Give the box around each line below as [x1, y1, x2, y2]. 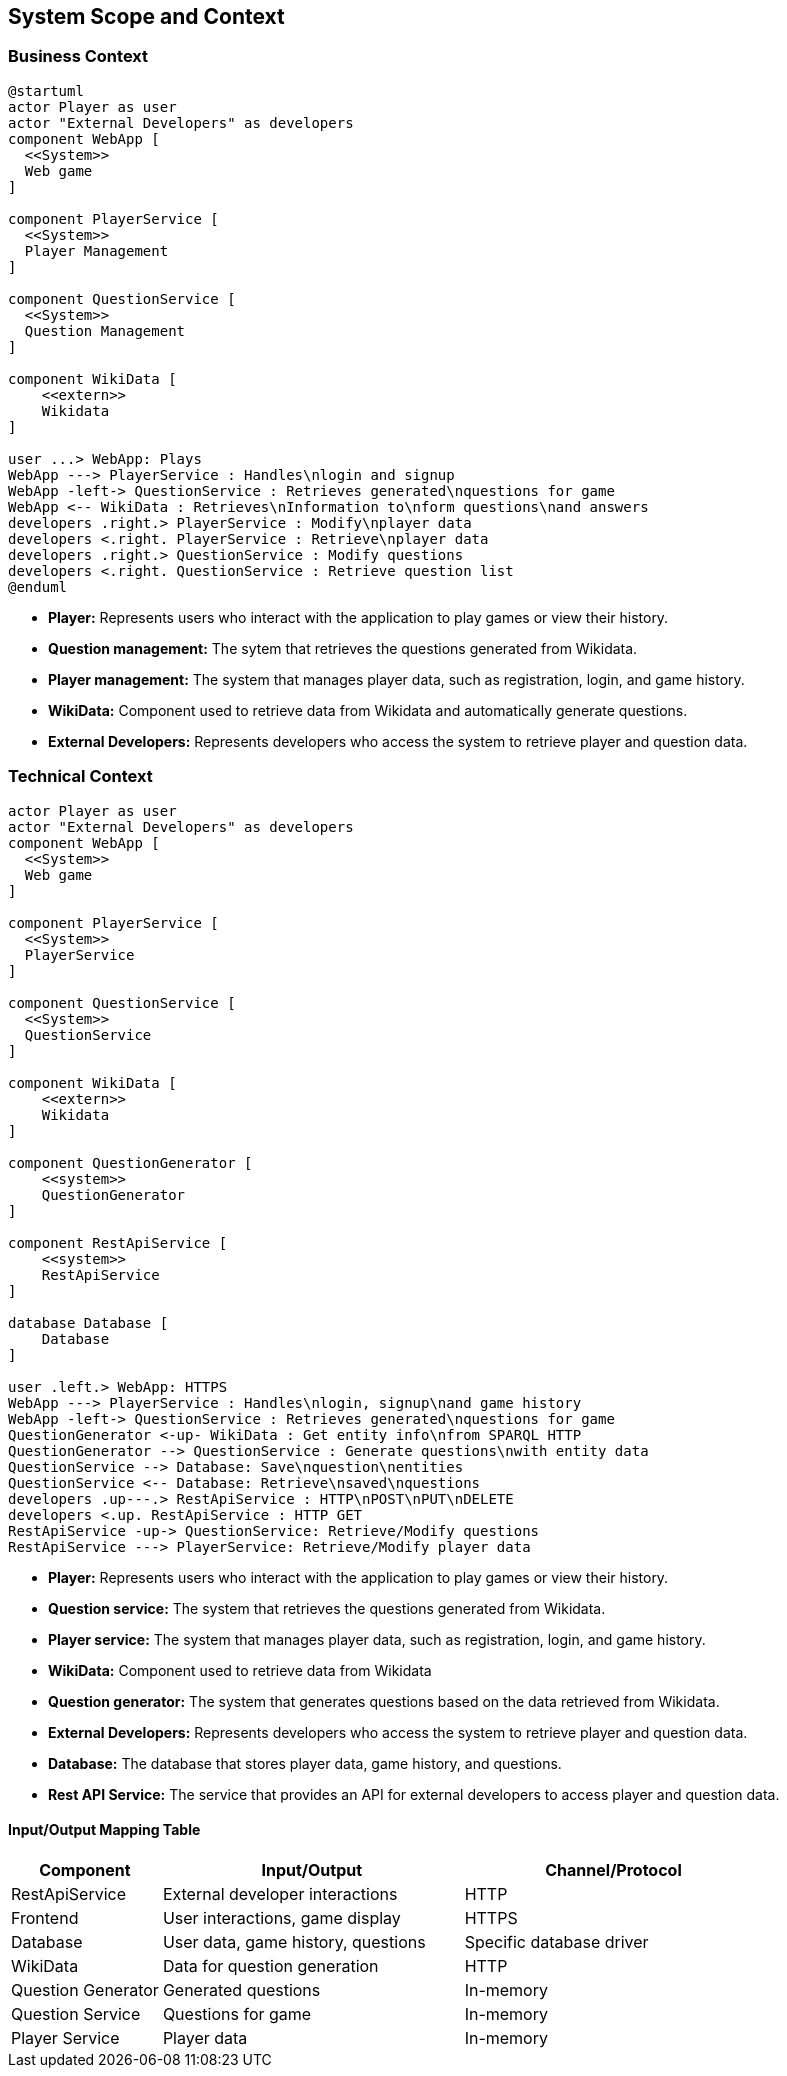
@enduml [8, 578, 68, 595]
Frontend [11, 1907, 79, 1928]
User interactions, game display [162, 1907, 401, 1928]
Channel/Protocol [545, 1859, 682, 1880]
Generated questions [162, 1979, 321, 2000]
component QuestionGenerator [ [8, 1154, 253, 1171]
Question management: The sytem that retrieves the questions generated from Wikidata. [48, 639, 638, 657]
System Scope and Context [8, 4, 285, 29]
